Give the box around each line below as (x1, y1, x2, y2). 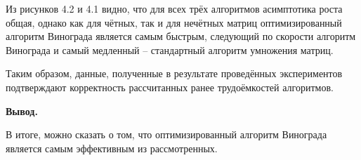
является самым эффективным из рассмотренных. (6, 140, 218, 155)
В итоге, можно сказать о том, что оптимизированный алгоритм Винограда (6, 127, 327, 142)
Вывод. (6, 103, 38, 118)
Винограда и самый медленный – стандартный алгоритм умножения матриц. (6, 42, 334, 57)
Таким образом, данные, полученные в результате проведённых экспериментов (6, 66, 343, 81)
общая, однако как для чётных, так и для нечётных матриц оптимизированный (6, 15, 342, 29)
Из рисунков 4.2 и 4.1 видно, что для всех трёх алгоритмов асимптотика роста (6, 1, 343, 15)
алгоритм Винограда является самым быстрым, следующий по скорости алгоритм (6, 29, 356, 44)
